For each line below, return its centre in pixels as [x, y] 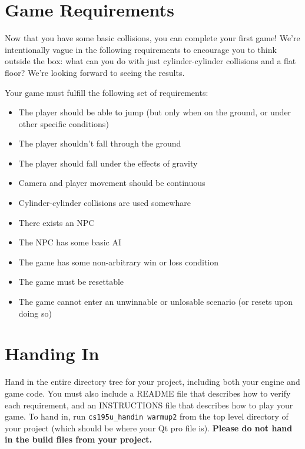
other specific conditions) [64, 123]
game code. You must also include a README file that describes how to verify [148, 393]
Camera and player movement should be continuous [112, 183]
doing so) [35, 313]
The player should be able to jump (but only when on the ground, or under [155, 112]
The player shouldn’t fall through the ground [100, 143]
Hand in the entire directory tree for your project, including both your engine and [152, 382]
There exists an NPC [57, 222]
